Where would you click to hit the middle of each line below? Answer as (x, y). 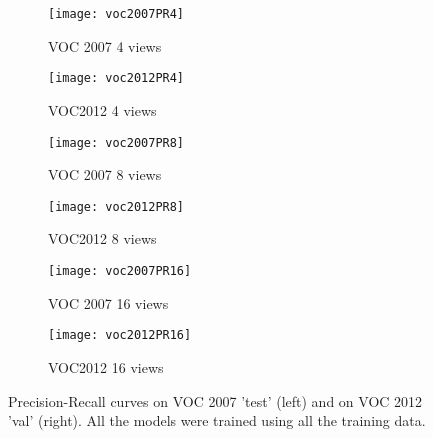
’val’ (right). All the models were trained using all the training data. (217, 420)
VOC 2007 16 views (108, 302)
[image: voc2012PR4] (116, 78)
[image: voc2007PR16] (120, 271)
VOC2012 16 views (106, 366)
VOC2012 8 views (102, 238)
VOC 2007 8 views (105, 174)
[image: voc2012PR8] (116, 206)
